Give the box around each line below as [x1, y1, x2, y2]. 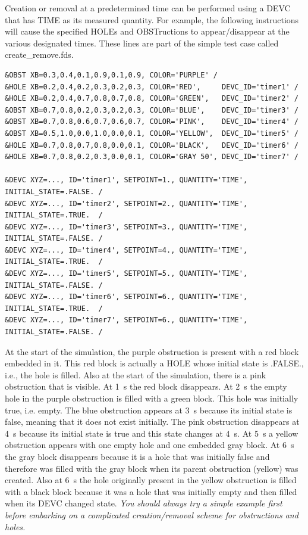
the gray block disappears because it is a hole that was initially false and [5, 450, 270, 462]
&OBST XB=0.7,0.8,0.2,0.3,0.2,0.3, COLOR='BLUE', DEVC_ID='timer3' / [5, 105, 298, 114]
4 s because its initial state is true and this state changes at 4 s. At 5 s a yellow [5, 427, 298, 439]
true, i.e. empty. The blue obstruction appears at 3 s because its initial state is [5, 403, 293, 416]
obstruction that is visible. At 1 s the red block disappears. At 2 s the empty [5, 380, 287, 393]
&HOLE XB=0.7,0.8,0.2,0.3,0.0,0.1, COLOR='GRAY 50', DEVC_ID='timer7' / [5, 153, 298, 161]
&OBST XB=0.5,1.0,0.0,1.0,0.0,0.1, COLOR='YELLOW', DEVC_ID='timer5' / [5, 129, 298, 138]
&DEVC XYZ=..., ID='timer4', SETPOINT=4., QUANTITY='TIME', [5, 245, 248, 254]
